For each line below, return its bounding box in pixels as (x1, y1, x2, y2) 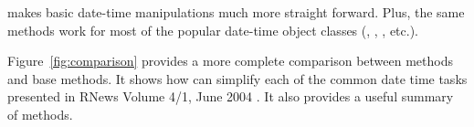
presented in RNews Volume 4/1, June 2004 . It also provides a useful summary (7, 87, 454, 106)
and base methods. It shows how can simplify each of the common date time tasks (7, 69, 468, 88)
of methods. (7, 104, 73, 123)
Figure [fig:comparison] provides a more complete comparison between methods (7, 51, 453, 70)
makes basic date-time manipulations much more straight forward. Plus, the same (7, 3, 465, 21)
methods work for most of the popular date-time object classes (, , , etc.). (7, 20, 419, 39)
